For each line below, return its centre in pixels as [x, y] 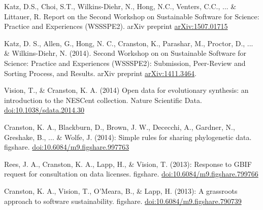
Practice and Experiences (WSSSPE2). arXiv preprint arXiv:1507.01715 [116, 26]
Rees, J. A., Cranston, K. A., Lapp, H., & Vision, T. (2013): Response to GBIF [128, 164]
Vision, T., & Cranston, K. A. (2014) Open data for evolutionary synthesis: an [126, 90]
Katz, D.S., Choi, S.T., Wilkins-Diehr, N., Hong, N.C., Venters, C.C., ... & [120, 6]
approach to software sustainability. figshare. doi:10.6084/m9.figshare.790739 [123, 201]
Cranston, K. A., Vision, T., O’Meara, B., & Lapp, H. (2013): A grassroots [121, 190]
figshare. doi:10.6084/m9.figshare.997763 [67, 147]
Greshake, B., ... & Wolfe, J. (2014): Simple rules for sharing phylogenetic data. [128, 137]
